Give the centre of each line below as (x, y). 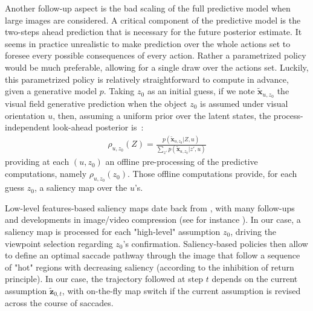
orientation (25, 115)
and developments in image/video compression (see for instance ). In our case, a (153, 220)
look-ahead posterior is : (98, 127)
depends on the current (255, 279)
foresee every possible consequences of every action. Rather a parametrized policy (156, 55)
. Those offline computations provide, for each (212, 174)
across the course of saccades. (59, 303)
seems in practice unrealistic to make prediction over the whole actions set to (148, 43)
